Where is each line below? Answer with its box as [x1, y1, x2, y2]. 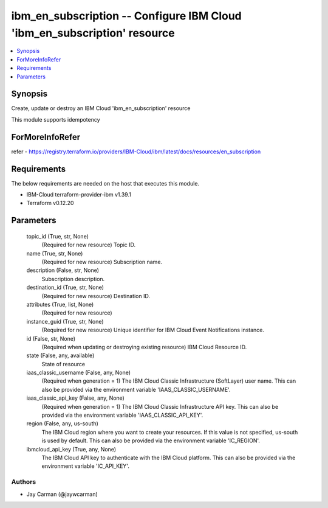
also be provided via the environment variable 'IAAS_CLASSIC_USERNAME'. [41, 386, 231, 393]
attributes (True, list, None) [26, 301, 94, 308]
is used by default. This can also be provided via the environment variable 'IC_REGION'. [41, 437, 261, 444]
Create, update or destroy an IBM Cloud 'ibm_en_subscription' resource [11, 105, 191, 112]
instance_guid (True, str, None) [26, 318, 104, 325]
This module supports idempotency [11, 116, 100, 123]
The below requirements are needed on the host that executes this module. [11, 179, 200, 187]
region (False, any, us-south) [26, 420, 98, 427]
